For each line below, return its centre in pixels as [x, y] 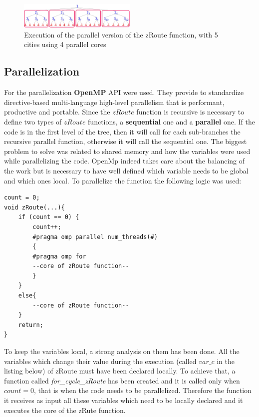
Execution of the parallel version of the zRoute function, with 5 [121, 34]
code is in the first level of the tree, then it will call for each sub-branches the [122, 131]
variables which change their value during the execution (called [100, 361]
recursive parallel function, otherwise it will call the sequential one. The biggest [126, 141]
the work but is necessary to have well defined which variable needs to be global [126, 170]
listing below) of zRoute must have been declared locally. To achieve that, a [120, 371]
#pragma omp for [59, 256]
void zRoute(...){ [34, 207]
